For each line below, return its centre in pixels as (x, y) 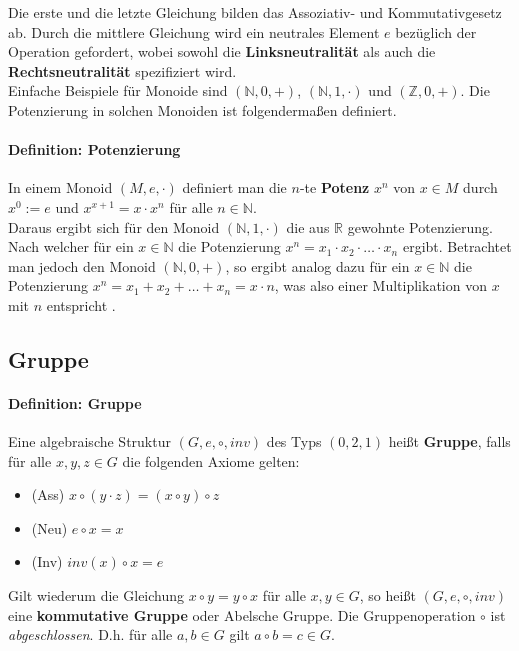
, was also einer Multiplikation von (380, 285)
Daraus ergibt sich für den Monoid (114, 226)
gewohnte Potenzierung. (420, 226)
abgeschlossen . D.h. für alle (90, 634)
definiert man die (234, 187)
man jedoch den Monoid (82, 265)
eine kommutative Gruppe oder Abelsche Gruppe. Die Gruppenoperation (242, 614)
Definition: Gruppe (75, 402)
